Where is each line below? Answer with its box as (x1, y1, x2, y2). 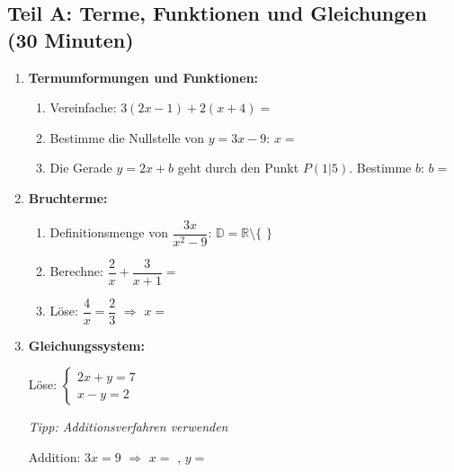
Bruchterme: (28, 188, 108, 207)
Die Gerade (49, 158, 112, 177)
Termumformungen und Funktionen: (28, 67, 259, 86)
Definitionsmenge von (49, 223, 168, 242)
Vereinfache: (49, 98, 117, 117)
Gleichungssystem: (28, 335, 145, 354)
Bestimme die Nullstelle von (49, 128, 205, 147)
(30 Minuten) (7, 25, 134, 53)
